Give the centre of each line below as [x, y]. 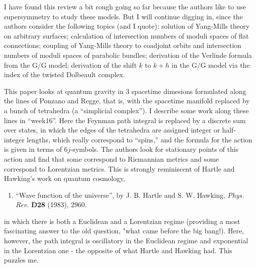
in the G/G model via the [211, 65]
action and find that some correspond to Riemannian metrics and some [111, 158]
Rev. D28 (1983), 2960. [51, 204]
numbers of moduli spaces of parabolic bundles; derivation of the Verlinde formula [128, 55]
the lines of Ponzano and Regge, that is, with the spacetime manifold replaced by [127, 101]
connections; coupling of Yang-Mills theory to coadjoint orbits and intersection [123, 45]
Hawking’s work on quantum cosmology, [65, 178]
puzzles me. [21, 260]
